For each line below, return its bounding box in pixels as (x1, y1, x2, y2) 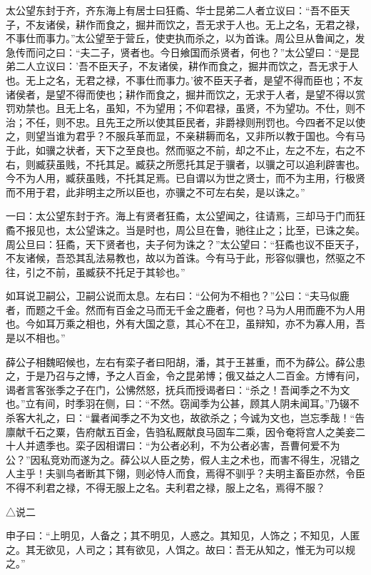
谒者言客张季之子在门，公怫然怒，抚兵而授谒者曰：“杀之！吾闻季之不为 (6, 382, 340, 397)
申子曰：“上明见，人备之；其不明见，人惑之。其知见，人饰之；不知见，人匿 (6, 528, 360, 543)
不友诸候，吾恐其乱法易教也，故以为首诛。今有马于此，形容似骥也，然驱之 (6, 250, 355, 265)
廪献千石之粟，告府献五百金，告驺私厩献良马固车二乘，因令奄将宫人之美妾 (6, 424, 355, 439)
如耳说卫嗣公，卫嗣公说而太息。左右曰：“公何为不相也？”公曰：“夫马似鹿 (6, 288, 350, 303)
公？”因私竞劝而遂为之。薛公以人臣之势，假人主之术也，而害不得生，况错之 (6, 452, 360, 467)
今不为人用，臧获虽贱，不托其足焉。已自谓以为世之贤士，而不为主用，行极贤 (6, 171, 365, 185)
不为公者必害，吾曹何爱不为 (210, 438, 340, 453)
